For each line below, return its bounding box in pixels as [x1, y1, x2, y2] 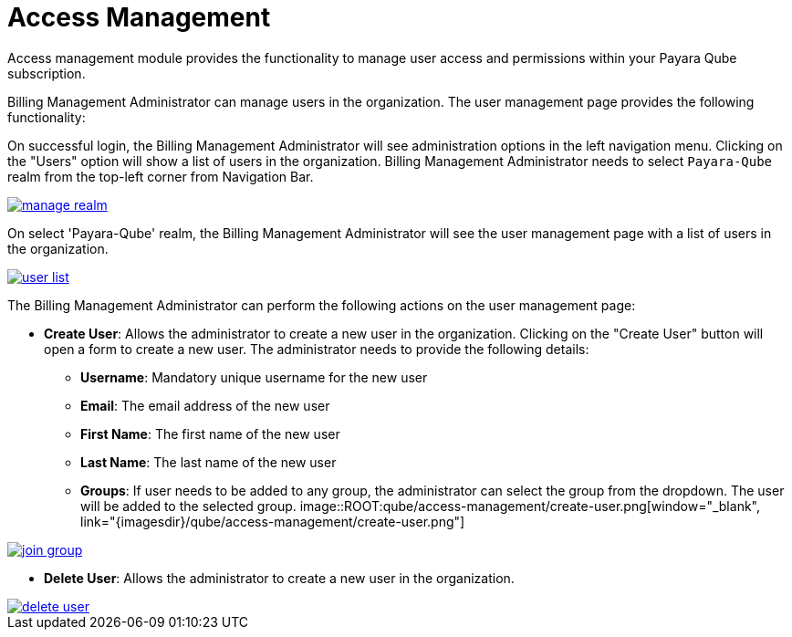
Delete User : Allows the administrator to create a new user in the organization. [44, 569, 515, 586]
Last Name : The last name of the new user [80, 454, 337, 470]
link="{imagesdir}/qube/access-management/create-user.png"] [80, 513, 465, 529]
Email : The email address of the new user [80, 397, 330, 413]
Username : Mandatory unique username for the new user [80, 369, 428, 385]
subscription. [7, 65, 86, 81]
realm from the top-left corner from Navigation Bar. [7, 168, 314, 184]
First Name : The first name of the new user [80, 425, 340, 442]
